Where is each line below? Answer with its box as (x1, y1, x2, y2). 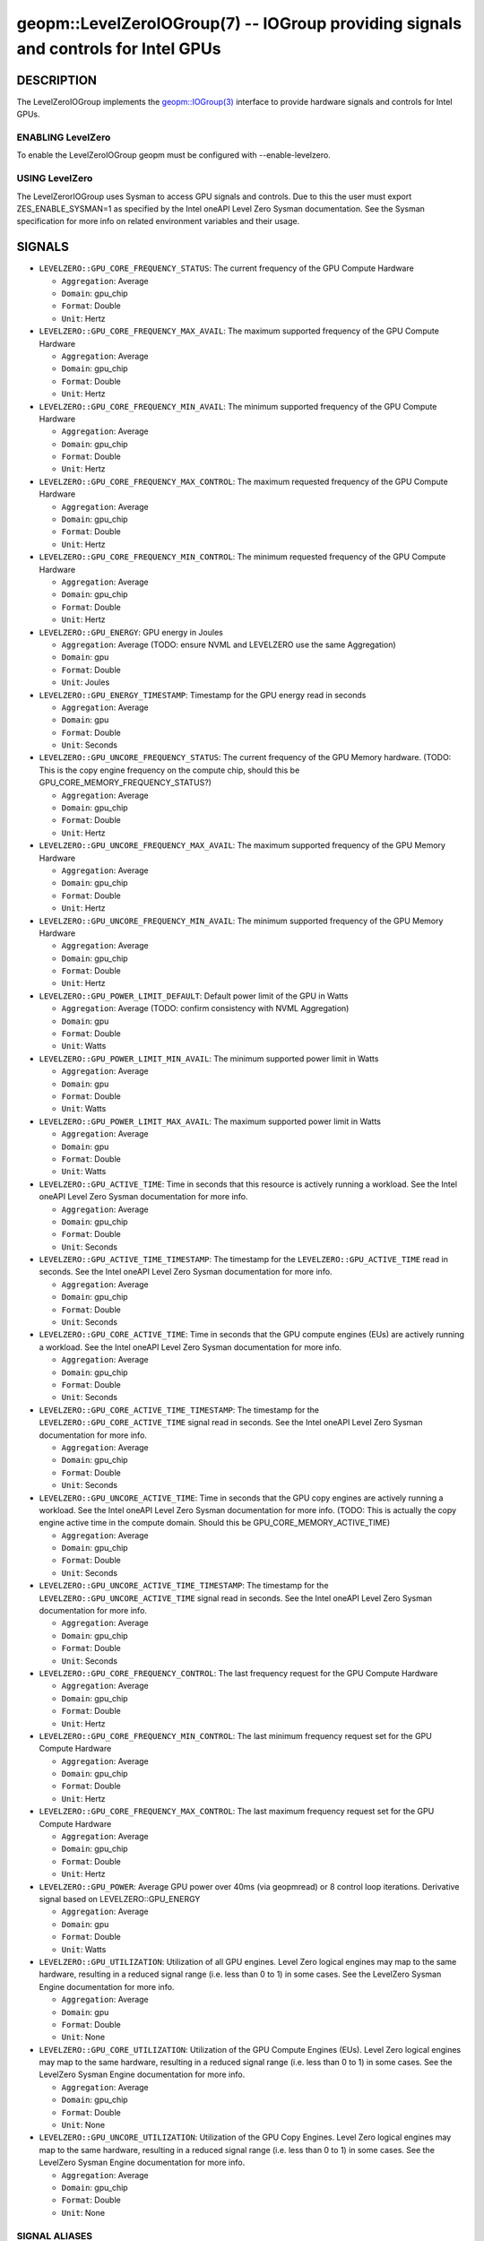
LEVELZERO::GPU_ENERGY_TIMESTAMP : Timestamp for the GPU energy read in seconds (39, 689, 367, 700)
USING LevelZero (16, 172, 93, 185)
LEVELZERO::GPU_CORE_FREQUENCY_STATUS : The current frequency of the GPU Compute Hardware (39, 263, 414, 273)
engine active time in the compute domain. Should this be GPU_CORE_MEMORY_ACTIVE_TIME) (39, 1518, 391, 1528)
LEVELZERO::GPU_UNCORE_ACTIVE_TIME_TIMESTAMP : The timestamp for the (39, 1580, 329, 1591)
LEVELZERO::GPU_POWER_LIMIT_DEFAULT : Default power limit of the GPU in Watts (39, 991, 349, 1001)
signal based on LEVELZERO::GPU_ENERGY (39, 1894, 201, 1904)
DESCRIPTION (16, 73, 98, 88)
